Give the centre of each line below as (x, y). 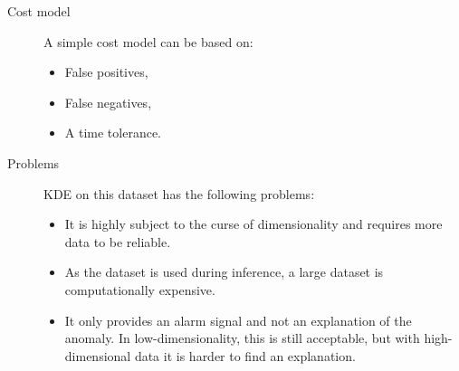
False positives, (106, 72)
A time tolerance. (113, 133)
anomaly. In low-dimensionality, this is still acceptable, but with (242, 338)
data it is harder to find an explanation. (245, 355)
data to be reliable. (118, 241)
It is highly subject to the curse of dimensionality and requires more (253, 224)
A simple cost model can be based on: (148, 41)
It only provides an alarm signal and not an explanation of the (238, 320)
